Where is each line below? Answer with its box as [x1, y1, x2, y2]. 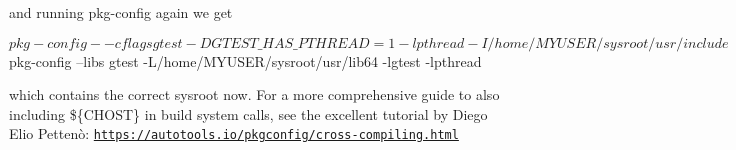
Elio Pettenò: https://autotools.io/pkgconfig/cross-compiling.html [9, 123, 459, 144]
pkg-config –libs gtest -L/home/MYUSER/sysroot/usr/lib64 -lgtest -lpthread [9, 50, 482, 71]
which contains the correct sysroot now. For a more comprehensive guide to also [9, 84, 500, 105]
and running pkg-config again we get [9, 2, 233, 22]
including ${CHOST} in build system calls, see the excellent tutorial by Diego [9, 103, 488, 124]
